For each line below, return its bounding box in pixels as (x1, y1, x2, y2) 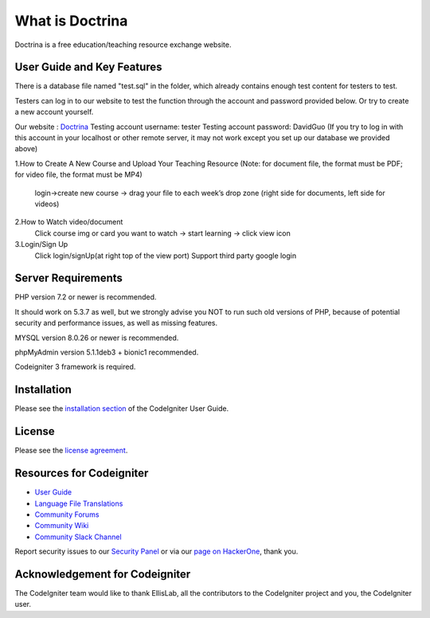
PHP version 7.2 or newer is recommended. (14, 292, 157, 302)
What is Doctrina (14, 12, 128, 29)
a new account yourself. (14, 108, 94, 117)
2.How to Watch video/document (14, 217, 123, 227)
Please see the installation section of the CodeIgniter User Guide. (14, 404, 229, 413)
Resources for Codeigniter (14, 467, 149, 480)
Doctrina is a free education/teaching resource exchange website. (14, 40, 232, 49)
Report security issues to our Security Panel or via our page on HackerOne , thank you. (14, 546, 299, 557)
